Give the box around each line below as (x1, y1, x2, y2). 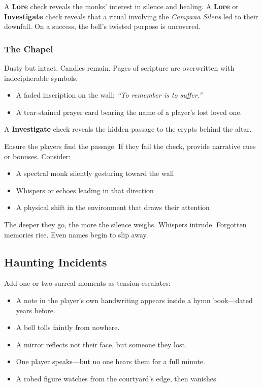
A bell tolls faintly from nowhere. (16, 322, 120, 333)
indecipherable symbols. (4, 72, 78, 83)
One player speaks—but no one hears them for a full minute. (16, 356, 205, 367)
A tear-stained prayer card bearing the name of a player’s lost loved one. (16, 106, 242, 117)
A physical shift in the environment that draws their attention (16, 202, 210, 213)
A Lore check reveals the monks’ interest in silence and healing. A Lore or (4, 1, 239, 11)
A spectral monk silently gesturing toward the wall (16, 168, 174, 178)
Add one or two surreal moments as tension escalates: (4, 278, 171, 288)
